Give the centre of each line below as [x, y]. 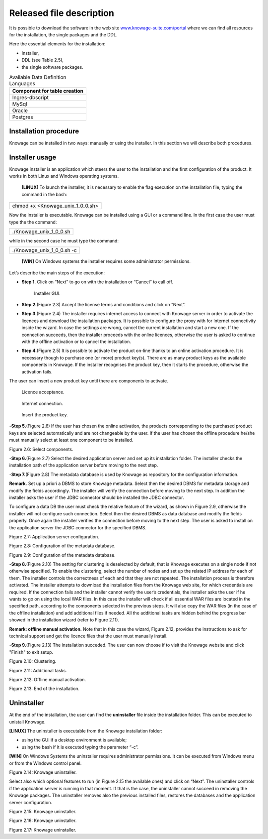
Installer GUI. [47, 293]
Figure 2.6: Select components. [41, 449]
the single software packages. [53, 67]
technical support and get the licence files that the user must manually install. [88, 636]
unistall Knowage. [27, 721]
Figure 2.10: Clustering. [33, 661]
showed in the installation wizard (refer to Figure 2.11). [64, 620]
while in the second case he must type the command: [64, 241]
